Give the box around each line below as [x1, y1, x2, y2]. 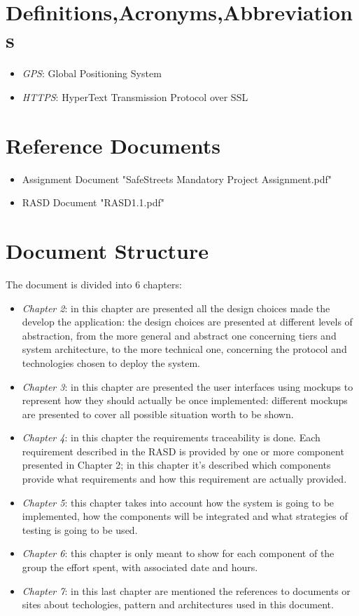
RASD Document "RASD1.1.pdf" [22, 195, 164, 210]
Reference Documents [6, 130, 220, 159]
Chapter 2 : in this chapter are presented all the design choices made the [22, 300, 330, 315]
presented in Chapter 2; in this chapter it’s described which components [22, 457, 331, 472]
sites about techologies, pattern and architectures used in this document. [22, 597, 334, 612]
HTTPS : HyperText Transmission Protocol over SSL [22, 89, 248, 104]
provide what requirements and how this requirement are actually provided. [22, 471, 347, 486]
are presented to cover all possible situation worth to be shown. [22, 406, 294, 421]
